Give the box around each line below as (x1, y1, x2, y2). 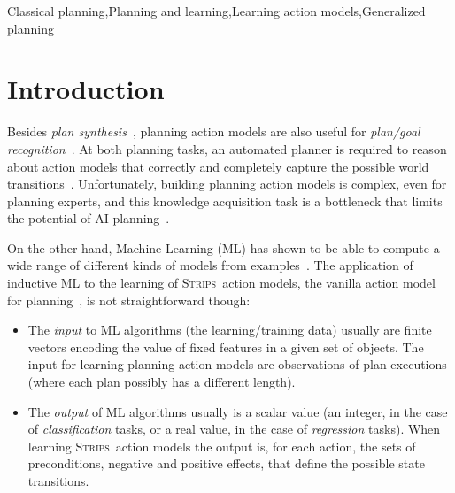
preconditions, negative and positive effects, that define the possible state (27, 454, 425, 473)
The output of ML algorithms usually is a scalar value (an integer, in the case (27, 402, 448, 420)
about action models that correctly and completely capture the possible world (7, 157, 429, 175)
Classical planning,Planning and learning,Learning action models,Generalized (7, 2, 426, 19)
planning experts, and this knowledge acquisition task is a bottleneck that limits (7, 191, 443, 210)
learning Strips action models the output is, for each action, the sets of (27, 436, 416, 455)
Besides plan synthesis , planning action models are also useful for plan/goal (7, 122, 420, 141)
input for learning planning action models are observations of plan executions (27, 355, 447, 374)
